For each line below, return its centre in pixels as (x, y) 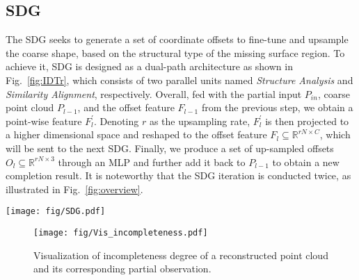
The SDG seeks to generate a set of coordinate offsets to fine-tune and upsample (177, 39)
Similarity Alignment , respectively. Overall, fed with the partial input (154, 93)
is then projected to (307, 121)
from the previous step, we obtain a (277, 107)
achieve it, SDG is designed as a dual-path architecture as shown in (149, 66)
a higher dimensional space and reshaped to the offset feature (136, 134)
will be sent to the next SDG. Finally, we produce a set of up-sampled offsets (170, 148)
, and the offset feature (126, 107)
